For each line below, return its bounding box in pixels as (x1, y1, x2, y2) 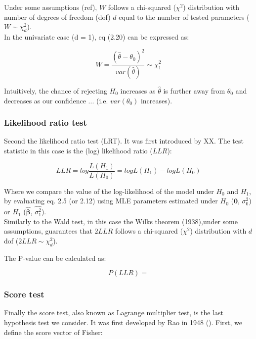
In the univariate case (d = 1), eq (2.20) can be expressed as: (4, 31, 189, 42)
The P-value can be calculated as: (4, 252, 106, 263)
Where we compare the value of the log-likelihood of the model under (4, 186, 214, 196)
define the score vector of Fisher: (4, 327, 103, 337)
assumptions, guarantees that (4, 226, 92, 236)
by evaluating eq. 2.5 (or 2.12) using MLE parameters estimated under (4, 195, 218, 206)
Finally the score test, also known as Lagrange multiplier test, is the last (4, 307, 223, 318)
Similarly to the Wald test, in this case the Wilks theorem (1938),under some (4, 216, 238, 226)
